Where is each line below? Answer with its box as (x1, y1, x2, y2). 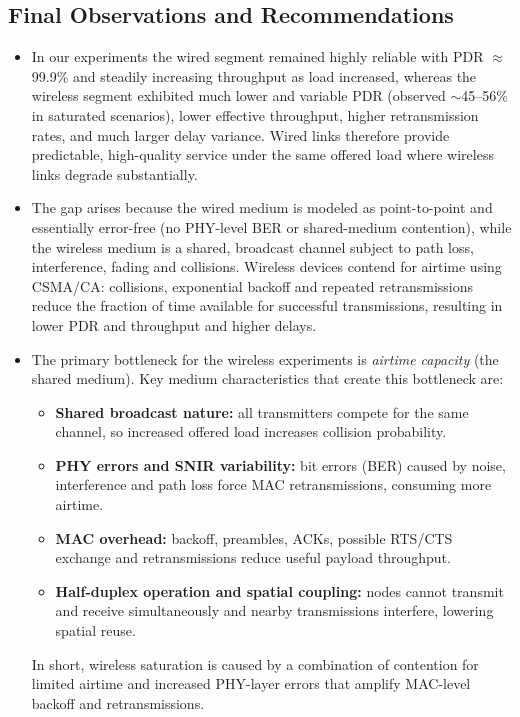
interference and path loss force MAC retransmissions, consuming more (55, 474, 492, 495)
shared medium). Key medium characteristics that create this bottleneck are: (31, 368, 504, 389)
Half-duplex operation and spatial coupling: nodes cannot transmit (55, 580, 504, 601)
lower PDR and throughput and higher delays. (31, 314, 317, 335)
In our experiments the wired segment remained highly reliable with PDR (31, 46, 484, 67)
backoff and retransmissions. (31, 692, 205, 713)
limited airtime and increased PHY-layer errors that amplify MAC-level (31, 673, 471, 694)
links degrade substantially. (31, 163, 198, 184)
